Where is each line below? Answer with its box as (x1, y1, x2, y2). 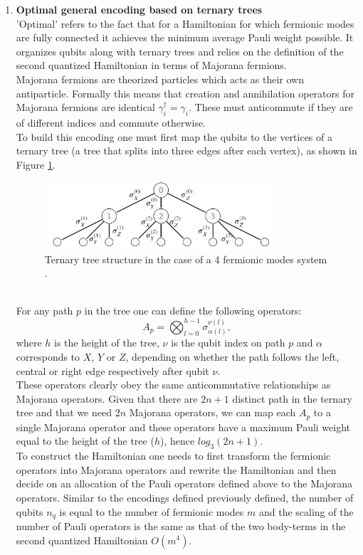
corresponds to (16, 349, 80, 364)
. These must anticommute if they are (189, 100, 353, 115)
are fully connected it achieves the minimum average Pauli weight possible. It (16, 30, 354, 45)
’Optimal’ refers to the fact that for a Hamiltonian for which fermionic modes (16, 16, 354, 31)
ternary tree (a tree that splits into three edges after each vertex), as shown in (16, 143, 357, 158)
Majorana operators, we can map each (129, 405, 296, 420)
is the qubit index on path (171, 335, 285, 350)
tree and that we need (16, 405, 112, 420)
